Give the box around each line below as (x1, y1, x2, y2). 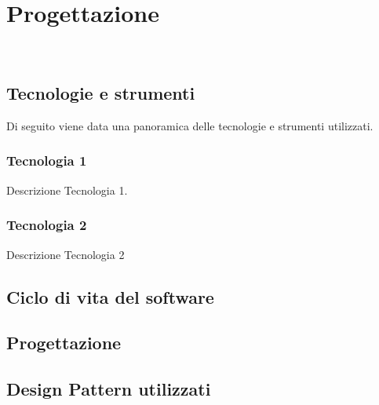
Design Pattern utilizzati (6, 377, 211, 401)
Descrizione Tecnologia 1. (6, 181, 128, 198)
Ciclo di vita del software (6, 284, 214, 308)
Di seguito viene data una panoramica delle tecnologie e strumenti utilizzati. (6, 117, 374, 133)
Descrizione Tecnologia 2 (6, 246, 125, 262)
